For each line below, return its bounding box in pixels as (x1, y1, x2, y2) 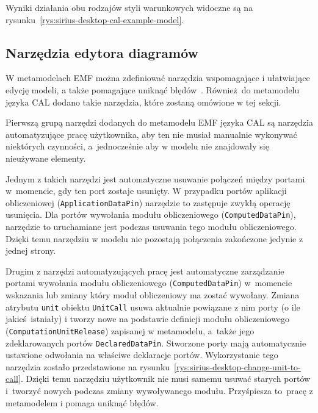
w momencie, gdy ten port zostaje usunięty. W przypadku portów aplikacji (5, 184, 287, 197)
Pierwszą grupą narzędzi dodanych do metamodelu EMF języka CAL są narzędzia (5, 116, 313, 129)
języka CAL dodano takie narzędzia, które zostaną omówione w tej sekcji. (5, 95, 281, 108)
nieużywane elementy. (5, 151, 86, 164)
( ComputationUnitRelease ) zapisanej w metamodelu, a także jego (5, 324, 255, 337)
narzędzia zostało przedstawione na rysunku (5, 360, 170, 373)
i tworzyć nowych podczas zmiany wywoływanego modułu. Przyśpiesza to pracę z (5, 384, 313, 397)
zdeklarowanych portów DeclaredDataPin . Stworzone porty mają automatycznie (5, 336, 306, 349)
